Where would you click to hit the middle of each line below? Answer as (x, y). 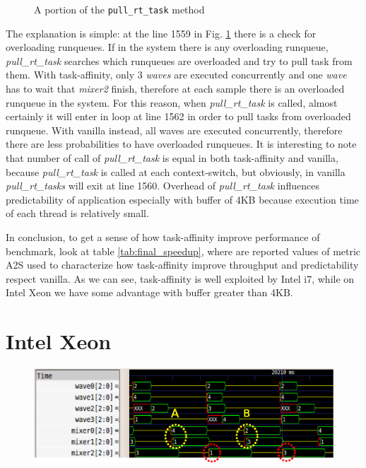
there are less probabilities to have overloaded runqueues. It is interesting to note (181, 144)
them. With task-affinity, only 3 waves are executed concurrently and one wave (176, 75)
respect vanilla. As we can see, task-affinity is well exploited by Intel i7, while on (180, 278)
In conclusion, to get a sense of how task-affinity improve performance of (163, 236)
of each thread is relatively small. (77, 213)
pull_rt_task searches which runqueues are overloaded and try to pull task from (179, 60)
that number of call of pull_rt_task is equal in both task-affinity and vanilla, (172, 158)
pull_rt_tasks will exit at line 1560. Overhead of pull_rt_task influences (163, 186)
